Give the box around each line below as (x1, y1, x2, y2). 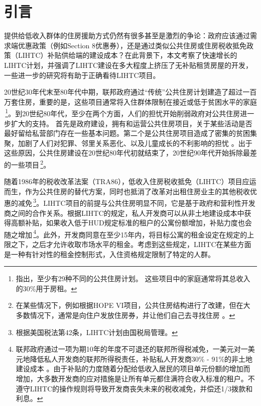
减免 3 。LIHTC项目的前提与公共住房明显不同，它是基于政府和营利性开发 (18, 196, 255, 208)
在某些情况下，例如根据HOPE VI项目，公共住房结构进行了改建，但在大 (16, 300, 250, 310)
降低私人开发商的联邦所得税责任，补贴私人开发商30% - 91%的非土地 (30, 353, 253, 364)
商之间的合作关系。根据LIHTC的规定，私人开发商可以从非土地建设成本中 (4, 207, 244, 218)
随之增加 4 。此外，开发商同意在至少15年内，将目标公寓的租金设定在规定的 (4, 227, 247, 239)
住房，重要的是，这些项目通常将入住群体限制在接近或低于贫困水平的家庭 (18, 96, 257, 107)
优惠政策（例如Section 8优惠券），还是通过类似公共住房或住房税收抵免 (18, 40, 246, 50)
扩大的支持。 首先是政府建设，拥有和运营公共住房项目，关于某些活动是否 (11, 118, 252, 128)
